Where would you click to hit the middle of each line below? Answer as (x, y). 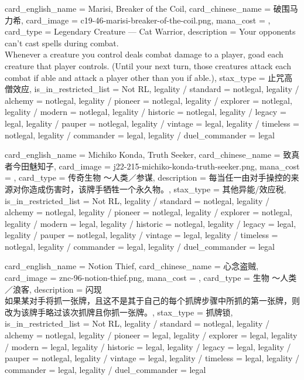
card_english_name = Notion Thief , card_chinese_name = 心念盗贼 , (132, 266)
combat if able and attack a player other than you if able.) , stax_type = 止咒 (145, 77)
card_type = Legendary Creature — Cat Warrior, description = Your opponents (150, 31)
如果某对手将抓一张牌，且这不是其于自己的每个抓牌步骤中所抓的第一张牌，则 (152, 301)
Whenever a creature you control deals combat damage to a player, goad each (144, 54)
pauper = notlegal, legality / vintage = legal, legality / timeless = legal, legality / (152, 358)
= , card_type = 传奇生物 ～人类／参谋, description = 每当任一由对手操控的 (148, 177)
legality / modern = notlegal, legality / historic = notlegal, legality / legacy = (146, 112)
